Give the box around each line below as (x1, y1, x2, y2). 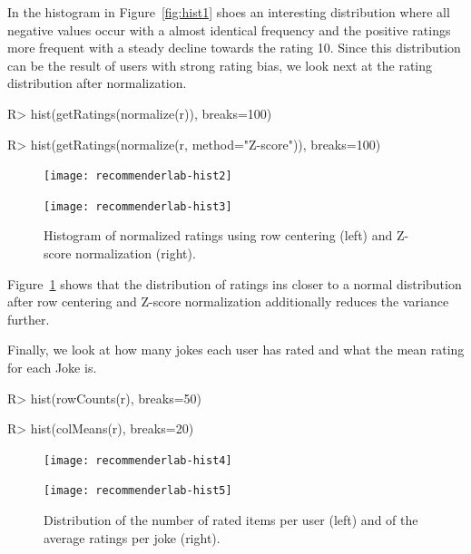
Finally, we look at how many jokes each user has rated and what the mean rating (7, 340, 465, 359)
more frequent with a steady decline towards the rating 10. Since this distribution (7, 38, 461, 57)
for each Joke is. (7, 358, 97, 377)
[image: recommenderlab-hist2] (44, 170, 232, 183)
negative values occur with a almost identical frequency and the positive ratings (7, 20, 451, 39)
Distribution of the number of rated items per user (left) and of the (44, 510, 418, 530)
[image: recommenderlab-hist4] (44, 453, 232, 467)
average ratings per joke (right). (44, 528, 221, 547)
